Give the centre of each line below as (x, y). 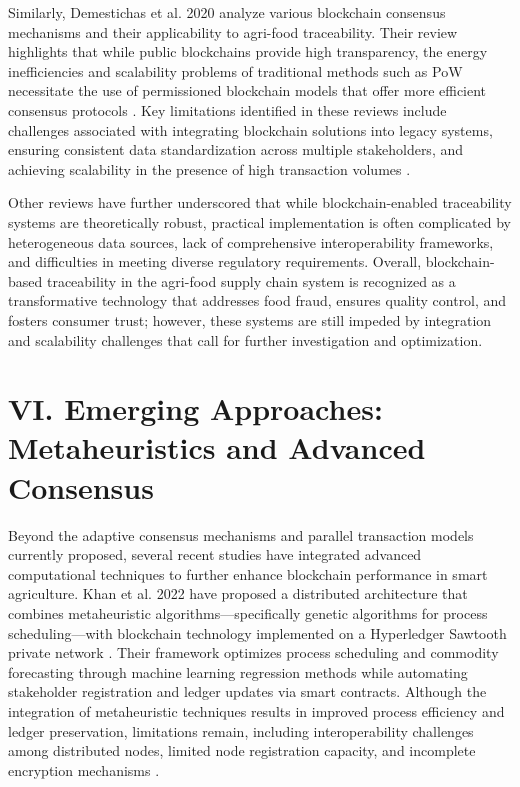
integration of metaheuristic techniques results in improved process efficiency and (256, 710)
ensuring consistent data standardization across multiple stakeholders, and (236, 149)
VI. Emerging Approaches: (195, 408)
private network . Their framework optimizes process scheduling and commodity (253, 652)
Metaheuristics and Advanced (217, 447)
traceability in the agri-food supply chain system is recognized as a (251, 280)
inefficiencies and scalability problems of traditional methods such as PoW (235, 70)
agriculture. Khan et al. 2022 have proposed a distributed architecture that (238, 593)
